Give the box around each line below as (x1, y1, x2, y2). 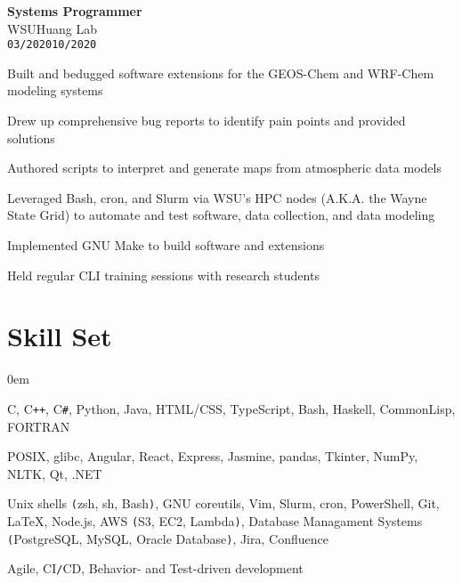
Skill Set (7, 318, 112, 354)
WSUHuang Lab (7, 19, 97, 37)
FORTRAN (7, 417, 70, 435)
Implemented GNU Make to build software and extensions (7, 236, 325, 254)
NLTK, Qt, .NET (7, 464, 102, 482)
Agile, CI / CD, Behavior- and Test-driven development (7, 559, 304, 578)
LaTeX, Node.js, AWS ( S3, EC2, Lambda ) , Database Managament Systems (7, 512, 423, 530)
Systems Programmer (7, 2, 142, 20)
